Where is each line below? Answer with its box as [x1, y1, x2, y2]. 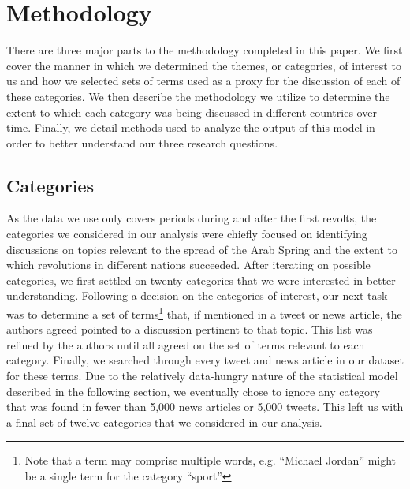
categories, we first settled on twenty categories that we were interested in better [6, 271, 396, 288]
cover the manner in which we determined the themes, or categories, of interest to [6, 57, 401, 73]
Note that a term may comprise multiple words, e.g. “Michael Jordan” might [24, 452, 397, 468]
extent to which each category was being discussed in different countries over [6, 103, 377, 120]
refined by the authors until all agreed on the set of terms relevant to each [6, 336, 365, 353]
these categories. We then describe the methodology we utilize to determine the [6, 88, 390, 104]
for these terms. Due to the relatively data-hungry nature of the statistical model [6, 368, 398, 384]
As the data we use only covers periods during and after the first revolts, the [6, 210, 377, 226]
